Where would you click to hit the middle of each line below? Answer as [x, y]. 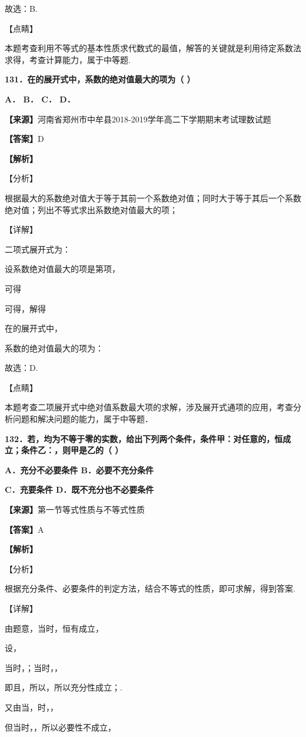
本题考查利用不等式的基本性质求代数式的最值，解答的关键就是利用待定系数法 [153, 48]
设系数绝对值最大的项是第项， [62, 269]
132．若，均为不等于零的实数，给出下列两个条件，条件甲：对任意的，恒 [144, 438]
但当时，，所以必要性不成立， [60, 727]
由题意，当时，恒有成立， [54, 628]
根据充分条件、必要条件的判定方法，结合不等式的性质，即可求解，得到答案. [150, 588]
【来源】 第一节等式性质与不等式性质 [75, 509]
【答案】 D [24, 139]
